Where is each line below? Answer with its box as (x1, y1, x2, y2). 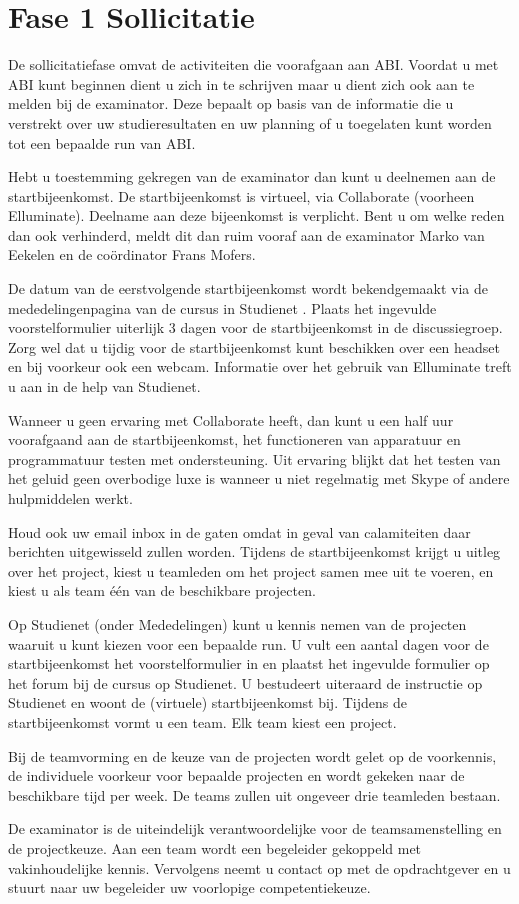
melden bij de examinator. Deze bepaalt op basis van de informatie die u (8, 93, 454, 114)
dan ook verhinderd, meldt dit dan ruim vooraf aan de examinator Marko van (8, 224, 485, 245)
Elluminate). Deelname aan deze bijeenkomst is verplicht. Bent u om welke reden (8, 205, 505, 226)
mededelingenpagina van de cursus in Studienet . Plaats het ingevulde (8, 297, 437, 318)
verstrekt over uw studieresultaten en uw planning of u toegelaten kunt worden (8, 112, 492, 133)
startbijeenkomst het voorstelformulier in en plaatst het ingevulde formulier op (8, 653, 490, 674)
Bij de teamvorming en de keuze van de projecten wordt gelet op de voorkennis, (8, 745, 497, 766)
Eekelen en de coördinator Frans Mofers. (8, 244, 256, 265)
